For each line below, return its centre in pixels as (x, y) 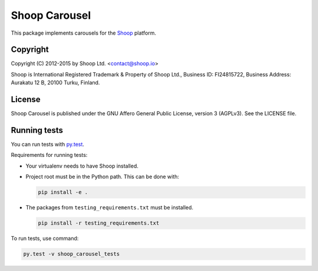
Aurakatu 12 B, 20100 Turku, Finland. (55, 83)
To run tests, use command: (45, 239)
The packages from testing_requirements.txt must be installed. (110, 208)
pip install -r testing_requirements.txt (99, 223)
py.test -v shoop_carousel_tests (72, 254)
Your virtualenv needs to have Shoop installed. (82, 166)
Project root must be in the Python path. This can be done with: (102, 177)
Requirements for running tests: (49, 155)
